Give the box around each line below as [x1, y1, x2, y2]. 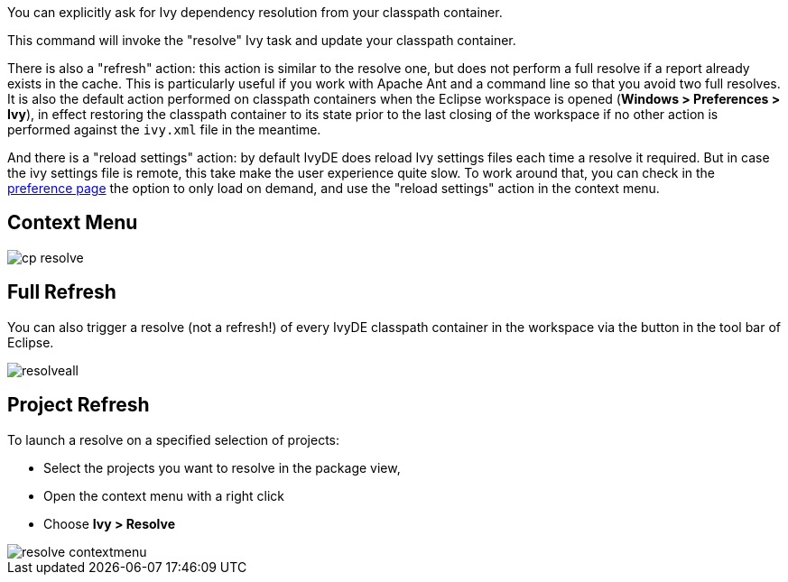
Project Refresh [7, 393, 150, 417]
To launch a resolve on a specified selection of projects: [7, 431, 339, 448]
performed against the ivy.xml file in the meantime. [7, 122, 321, 137]
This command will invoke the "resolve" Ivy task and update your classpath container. [7, 32, 516, 48]
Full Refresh [7, 281, 116, 304]
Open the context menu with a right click [43, 487, 284, 503]
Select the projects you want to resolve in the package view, [43, 459, 401, 476]
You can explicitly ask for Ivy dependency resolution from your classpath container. [7, 5, 503, 20]
